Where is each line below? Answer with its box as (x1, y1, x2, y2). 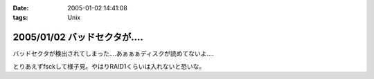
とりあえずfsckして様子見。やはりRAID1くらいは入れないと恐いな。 (12, 62, 206, 70)
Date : (12, 4, 29, 12)
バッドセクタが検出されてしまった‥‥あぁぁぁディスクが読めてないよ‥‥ (12, 49, 214, 58)
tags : (12, 14, 28, 22)
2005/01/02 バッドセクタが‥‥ (12, 32, 143, 43)
